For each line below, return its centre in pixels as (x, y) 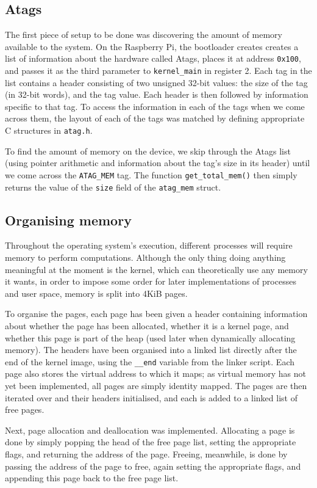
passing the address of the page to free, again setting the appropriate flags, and (153, 466)
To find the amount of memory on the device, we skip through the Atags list (148, 151)
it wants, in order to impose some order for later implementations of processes (151, 281)
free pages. (25, 410)
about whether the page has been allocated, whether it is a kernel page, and (147, 326)
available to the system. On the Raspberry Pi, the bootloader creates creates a (152, 46)
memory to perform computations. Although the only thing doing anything (145, 257)
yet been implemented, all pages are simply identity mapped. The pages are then (156, 386)
